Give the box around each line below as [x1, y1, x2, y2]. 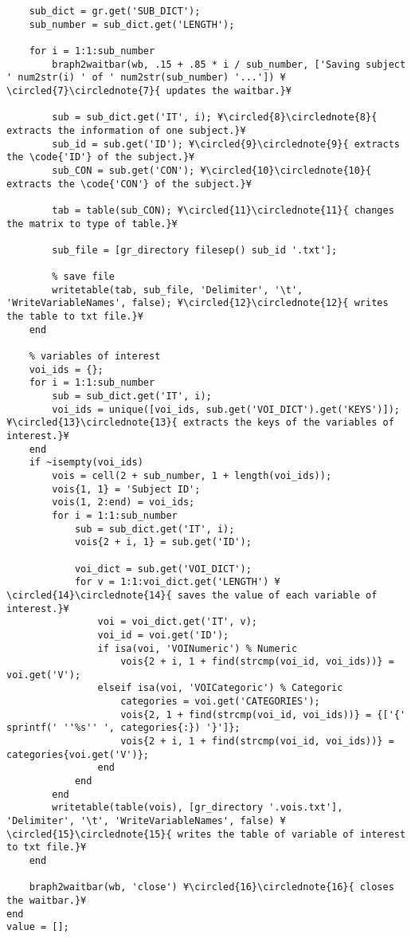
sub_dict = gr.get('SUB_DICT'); [29, 6, 201, 17]
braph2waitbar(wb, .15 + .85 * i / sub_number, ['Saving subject [52, 58, 406, 70]
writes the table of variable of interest [177, 828, 406, 840]
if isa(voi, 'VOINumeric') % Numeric [97, 642, 298, 654]
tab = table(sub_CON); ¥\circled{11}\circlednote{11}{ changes [52, 204, 394, 216]
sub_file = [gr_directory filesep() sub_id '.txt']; [52, 244, 338, 256]
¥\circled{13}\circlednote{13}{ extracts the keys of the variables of [6, 417, 394, 429]
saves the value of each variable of [177, 589, 378, 601]
